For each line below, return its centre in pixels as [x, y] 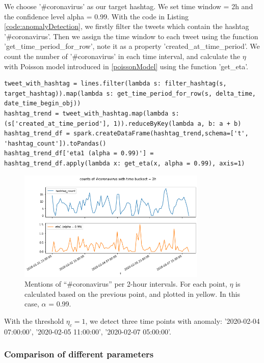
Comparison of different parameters [79, 354]
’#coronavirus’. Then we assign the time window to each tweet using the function [131, 36]
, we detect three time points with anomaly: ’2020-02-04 [173, 321]
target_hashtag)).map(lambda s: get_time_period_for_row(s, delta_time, [130, 93]
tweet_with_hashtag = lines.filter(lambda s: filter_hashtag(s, [115, 84]
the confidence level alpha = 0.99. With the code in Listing [96, 16]
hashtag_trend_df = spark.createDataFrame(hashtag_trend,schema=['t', [126, 134]
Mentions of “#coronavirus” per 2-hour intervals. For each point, [126, 284]
